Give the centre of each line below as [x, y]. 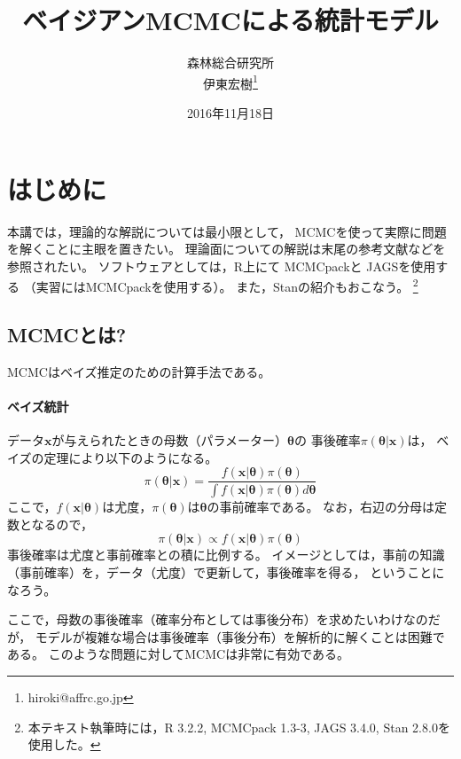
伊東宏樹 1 [230, 82]
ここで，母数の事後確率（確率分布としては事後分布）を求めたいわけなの [218, 619]
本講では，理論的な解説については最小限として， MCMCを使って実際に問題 [227, 231]
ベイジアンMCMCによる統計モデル [230, 20]
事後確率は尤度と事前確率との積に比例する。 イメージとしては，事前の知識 [226, 555]
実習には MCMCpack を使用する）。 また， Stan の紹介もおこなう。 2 [227, 285]
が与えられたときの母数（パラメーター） [170, 440]
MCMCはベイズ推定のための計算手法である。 [139, 371]
